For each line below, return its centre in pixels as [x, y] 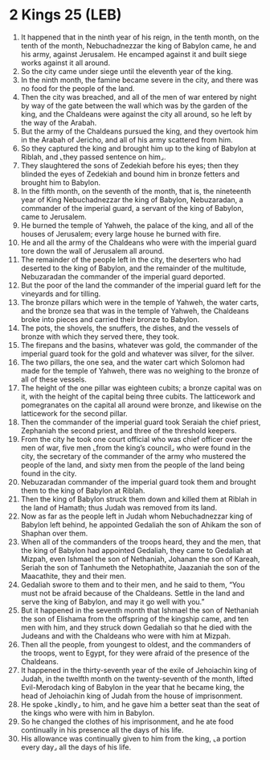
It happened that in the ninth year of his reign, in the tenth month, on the [140, 37]
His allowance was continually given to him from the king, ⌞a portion [133, 738]
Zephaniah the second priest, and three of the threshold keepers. [129, 430]
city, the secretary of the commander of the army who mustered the [133, 456]
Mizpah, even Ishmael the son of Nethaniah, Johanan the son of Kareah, [140, 559]
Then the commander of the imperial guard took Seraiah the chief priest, [141, 422]
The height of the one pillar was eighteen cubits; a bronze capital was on [141, 387]
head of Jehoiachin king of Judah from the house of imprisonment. [132, 696]
